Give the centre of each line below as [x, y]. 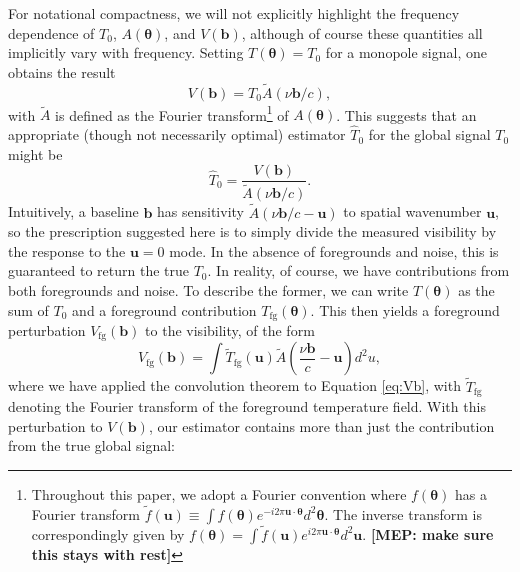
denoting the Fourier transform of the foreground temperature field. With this [247, 406]
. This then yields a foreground [405, 309]
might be [35, 153]
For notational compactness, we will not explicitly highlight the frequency [234, 13]
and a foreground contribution [164, 309]
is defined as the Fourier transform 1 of [172, 113]
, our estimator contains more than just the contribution [321, 425]
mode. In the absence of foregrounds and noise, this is [334, 250]
